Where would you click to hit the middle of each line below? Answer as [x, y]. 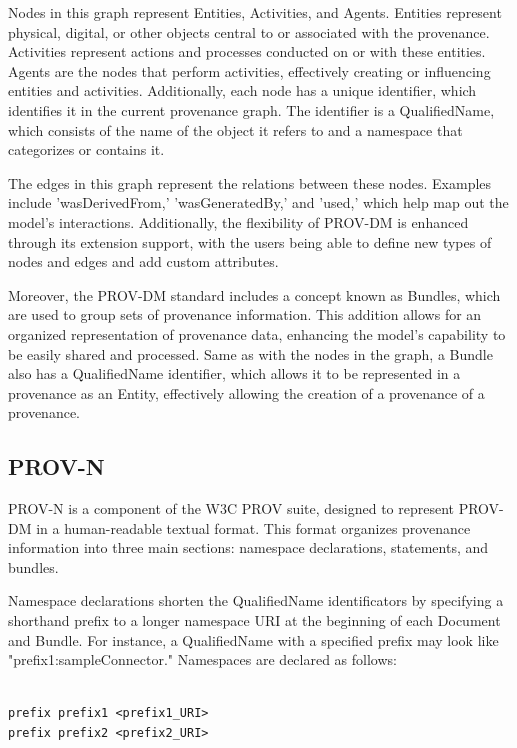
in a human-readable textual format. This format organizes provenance [253, 527]
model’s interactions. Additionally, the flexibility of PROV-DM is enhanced [238, 221]
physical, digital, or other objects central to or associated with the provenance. [249, 31]
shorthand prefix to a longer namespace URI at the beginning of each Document [254, 620]
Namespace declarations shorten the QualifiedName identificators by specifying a [256, 600]
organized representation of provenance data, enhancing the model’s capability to [257, 333]
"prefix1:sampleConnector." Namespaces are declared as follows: [202, 659]
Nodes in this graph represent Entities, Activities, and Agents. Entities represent [255, 12]
